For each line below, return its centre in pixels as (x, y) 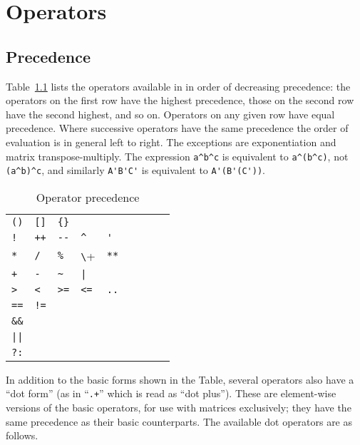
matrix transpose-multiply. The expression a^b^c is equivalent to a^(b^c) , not (177, 156)
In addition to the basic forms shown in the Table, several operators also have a (180, 379)
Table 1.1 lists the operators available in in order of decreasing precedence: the (178, 86)
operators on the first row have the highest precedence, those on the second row (180, 100)
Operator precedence (88, 197)
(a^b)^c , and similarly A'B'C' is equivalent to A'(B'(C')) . (135, 170)
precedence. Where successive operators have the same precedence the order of (177, 128)
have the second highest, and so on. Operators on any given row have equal (170, 114)
